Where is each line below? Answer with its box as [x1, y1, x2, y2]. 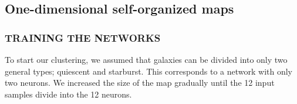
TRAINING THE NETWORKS [5, 30, 161, 45]
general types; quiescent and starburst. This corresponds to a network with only [5, 65, 292, 77]
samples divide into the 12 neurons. [5, 88, 132, 100]
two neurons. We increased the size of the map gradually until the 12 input [5, 76, 275, 89]
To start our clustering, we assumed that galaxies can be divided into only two [5, 53, 288, 65]
